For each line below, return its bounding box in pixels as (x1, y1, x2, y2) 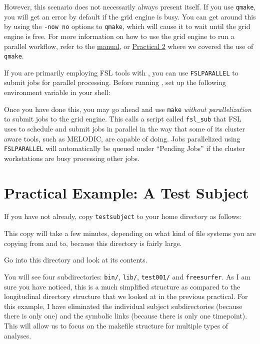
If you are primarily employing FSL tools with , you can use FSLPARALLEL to (4, 67, 238, 77)
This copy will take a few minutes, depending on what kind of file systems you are (4, 228, 256, 238)
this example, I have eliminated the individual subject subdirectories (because (4, 300, 242, 311)
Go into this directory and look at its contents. (4, 254, 147, 265)
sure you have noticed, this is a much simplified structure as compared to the (4, 281, 240, 291)
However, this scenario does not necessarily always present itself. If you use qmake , (4, 1, 256, 11)
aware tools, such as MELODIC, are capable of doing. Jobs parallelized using (4, 133, 240, 143)
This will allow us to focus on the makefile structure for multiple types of (4, 320, 228, 330)
